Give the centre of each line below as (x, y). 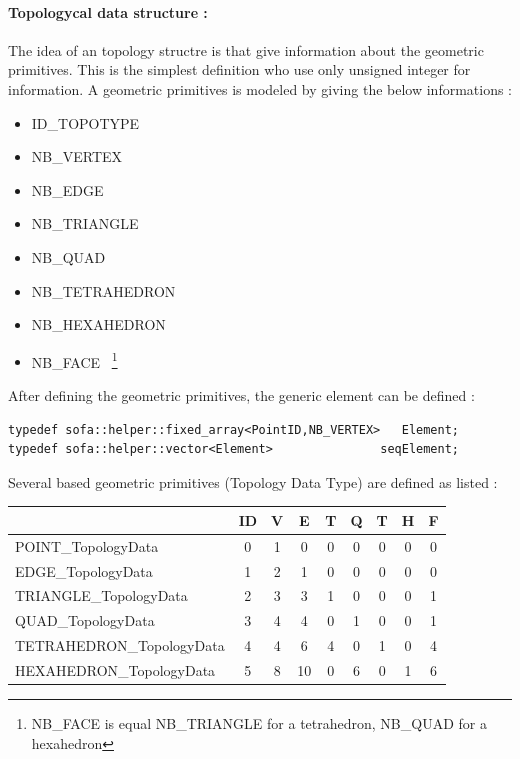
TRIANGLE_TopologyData (101, 595)
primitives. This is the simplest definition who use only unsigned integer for (239, 69)
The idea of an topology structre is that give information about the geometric (246, 49)
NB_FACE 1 (74, 360)
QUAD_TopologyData (85, 620)
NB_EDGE (67, 189)
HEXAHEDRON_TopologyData (115, 669)
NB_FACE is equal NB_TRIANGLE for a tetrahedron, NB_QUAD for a (259, 723)
